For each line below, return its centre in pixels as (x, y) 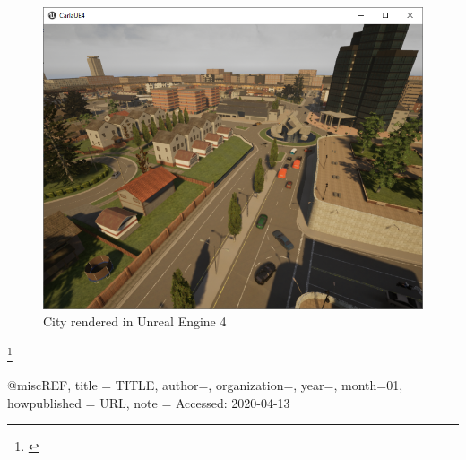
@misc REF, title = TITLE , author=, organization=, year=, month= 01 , (205, 385)
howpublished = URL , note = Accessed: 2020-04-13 (149, 402)
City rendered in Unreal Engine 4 (135, 321)
